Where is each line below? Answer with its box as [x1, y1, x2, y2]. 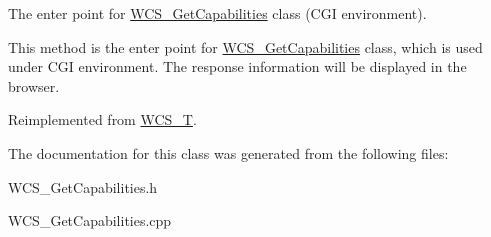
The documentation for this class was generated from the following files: [8, 142, 449, 163]
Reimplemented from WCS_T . [8, 109, 197, 130]
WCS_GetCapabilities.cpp [8, 210, 172, 231]
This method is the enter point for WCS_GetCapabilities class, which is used [8, 36, 483, 57]
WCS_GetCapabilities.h [8, 176, 158, 197]
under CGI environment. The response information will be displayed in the [8, 56, 467, 77]
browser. [8, 75, 60, 96]
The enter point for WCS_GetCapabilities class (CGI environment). [8, 3, 427, 23]
